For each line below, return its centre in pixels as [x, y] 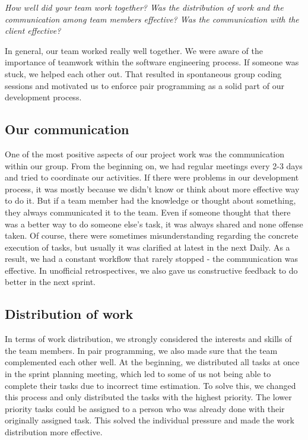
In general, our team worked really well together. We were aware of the [134, 50]
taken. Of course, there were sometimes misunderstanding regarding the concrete [152, 235]
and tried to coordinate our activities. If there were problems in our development [152, 177]
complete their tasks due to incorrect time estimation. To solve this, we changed [150, 385]
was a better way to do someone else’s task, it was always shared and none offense [154, 224]
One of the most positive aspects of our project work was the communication [145, 153]
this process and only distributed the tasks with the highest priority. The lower [148, 397]
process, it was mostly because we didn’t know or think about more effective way [152, 189]
